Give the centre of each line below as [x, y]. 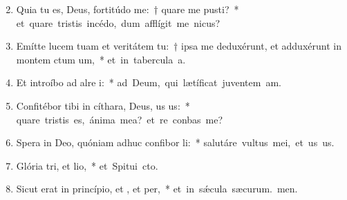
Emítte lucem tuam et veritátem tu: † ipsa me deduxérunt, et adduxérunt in [179, 46]
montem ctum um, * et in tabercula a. [101, 59]
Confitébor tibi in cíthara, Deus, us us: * [103, 105]
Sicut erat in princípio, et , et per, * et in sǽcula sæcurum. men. [157, 189]
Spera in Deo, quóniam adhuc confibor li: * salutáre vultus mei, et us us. [175, 142]
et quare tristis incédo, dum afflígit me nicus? [118, 22]
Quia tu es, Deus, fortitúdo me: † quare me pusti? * [128, 9]
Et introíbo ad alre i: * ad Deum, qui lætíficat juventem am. [149, 82]
